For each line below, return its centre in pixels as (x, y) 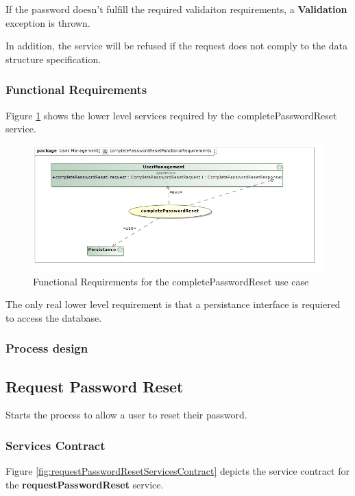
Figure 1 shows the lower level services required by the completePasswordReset (171, 115)
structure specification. (53, 59)
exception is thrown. (48, 22)
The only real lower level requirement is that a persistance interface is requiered (173, 304)
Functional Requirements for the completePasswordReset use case (171, 281)
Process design (47, 348)
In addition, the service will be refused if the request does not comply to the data (176, 46)
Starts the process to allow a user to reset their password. (126, 415)
